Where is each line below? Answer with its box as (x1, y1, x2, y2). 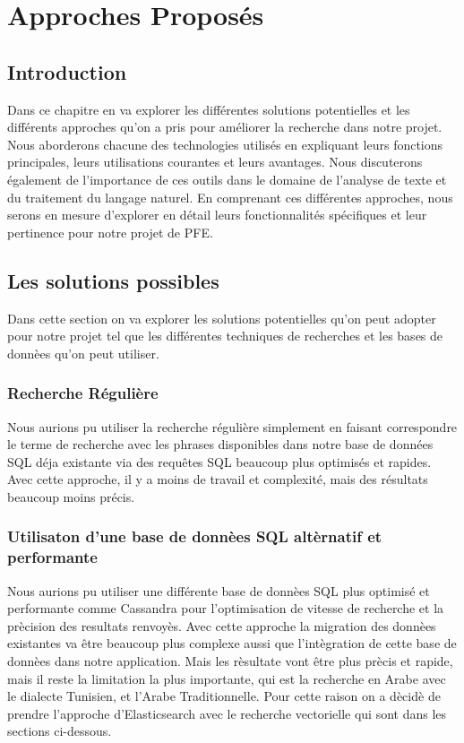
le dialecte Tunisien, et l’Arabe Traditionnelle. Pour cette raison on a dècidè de (7, 687, 441, 705)
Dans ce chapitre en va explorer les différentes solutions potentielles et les (7, 99, 410, 118)
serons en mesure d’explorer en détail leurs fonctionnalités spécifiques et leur (7, 205, 427, 224)
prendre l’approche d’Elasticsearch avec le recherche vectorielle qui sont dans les (7, 704, 447, 722)
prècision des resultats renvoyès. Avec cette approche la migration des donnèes (7, 616, 436, 635)
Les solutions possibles (7, 266, 219, 294)
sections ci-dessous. (7, 721, 112, 740)
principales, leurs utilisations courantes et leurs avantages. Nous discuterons (7, 152, 423, 171)
